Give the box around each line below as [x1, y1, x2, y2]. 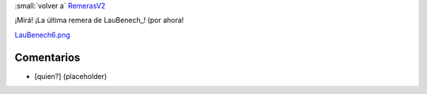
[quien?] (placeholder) [34, 71, 108, 81]
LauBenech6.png [14, 30, 70, 39]
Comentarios [14, 51, 81, 64]
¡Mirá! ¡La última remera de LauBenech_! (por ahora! [14, 16, 184, 25]
